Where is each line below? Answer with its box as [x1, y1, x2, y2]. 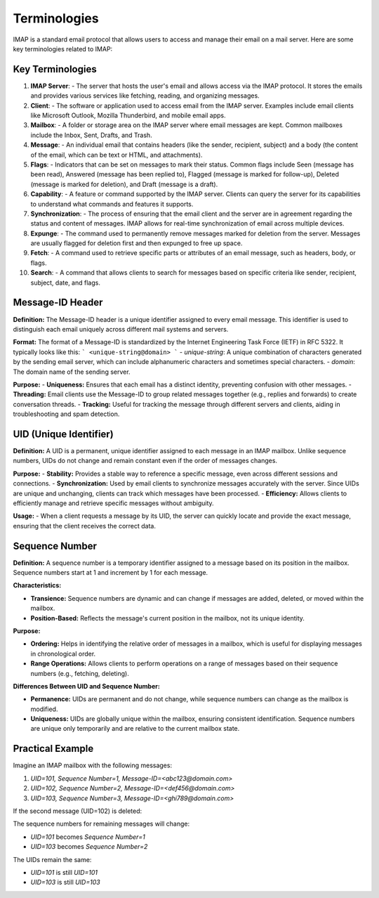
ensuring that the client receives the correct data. [13, 521, 156, 530]
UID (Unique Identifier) [13, 428, 114, 440]
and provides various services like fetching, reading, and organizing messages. [30, 91, 260, 100]
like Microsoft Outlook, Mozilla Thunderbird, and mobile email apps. [30, 111, 226, 119]
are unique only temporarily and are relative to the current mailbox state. [30, 724, 240, 733]
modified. [30, 705, 58, 713]
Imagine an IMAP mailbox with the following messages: [13, 761, 172, 769]
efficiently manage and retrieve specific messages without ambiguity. [13, 499, 214, 507]
